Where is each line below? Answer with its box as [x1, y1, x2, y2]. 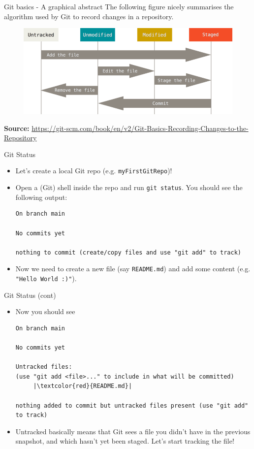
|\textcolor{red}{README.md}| [33, 383, 132, 390]
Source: [4, 123, 30, 133]
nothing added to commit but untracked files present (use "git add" [15, 402, 249, 409]
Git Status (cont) [4, 289, 56, 300]
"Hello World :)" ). [15, 273, 77, 283]
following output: [15, 192, 67, 202]
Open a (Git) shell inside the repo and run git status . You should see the [15, 182, 243, 192]
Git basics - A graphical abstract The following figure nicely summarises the [4, 1, 234, 11]
